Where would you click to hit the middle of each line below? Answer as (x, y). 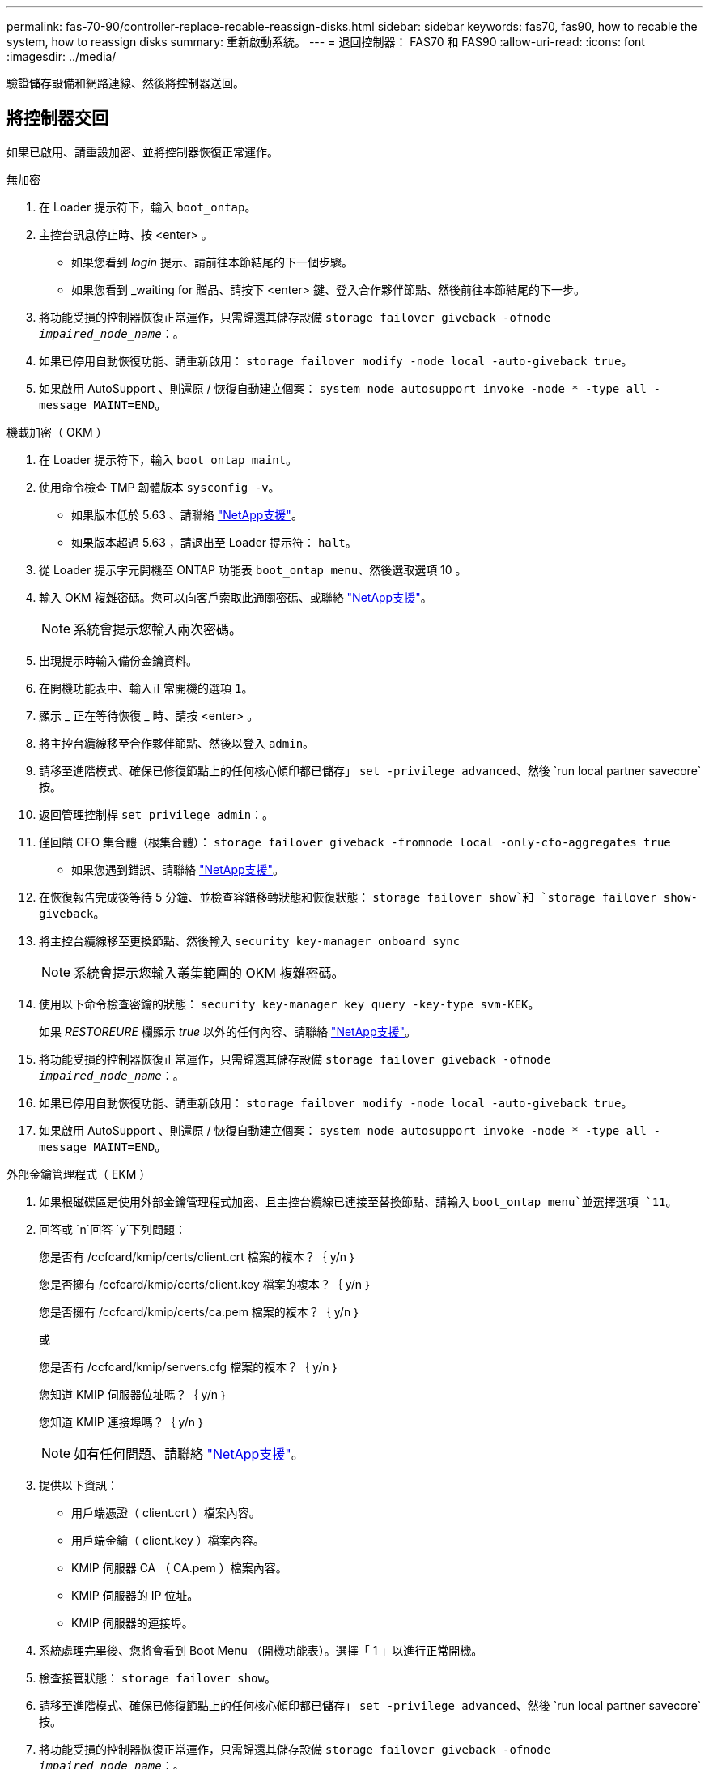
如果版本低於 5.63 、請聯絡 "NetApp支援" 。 (187, 514)
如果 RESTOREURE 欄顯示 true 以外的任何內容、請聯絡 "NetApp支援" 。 (227, 1031)
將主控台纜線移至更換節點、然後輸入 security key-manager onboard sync (250, 940)
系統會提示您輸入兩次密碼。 (158, 629)
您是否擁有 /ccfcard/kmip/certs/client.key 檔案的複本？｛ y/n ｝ (206, 1284)
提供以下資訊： (79, 1485)
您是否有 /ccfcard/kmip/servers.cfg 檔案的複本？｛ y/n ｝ (189, 1366)
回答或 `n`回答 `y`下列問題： (113, 1229)
